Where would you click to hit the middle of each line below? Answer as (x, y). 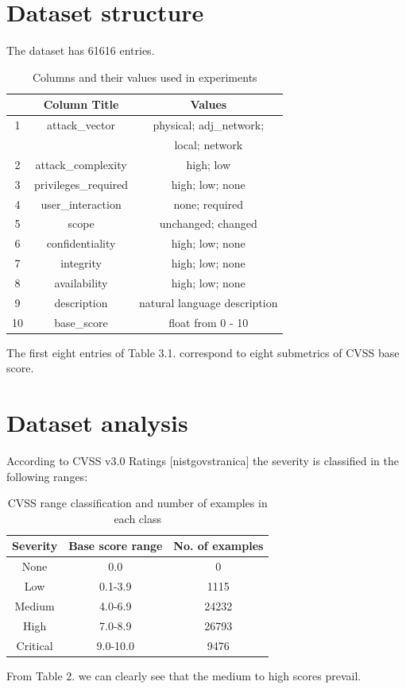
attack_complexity (81, 164)
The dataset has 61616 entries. (81, 50)
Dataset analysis (97, 423)
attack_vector (81, 125)
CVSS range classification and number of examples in (137, 503)
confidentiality (81, 243)
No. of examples (218, 546)
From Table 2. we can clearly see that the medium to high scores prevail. (184, 675)
